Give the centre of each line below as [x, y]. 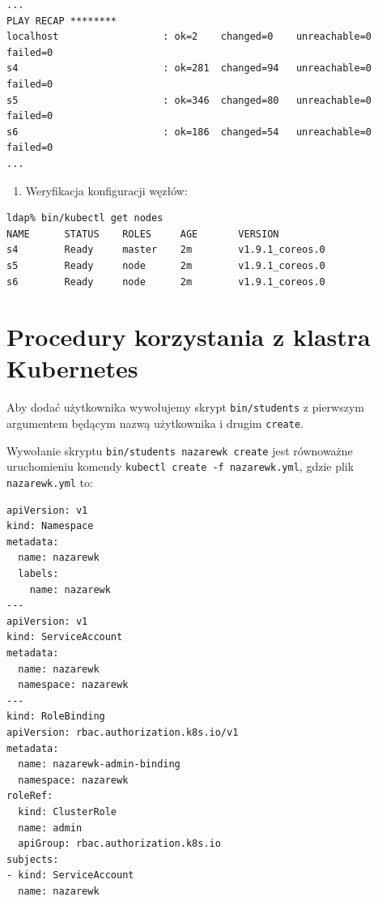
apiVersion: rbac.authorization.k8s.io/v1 [123, 732]
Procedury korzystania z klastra [189, 337]
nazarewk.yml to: [50, 483]
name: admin [50, 828]
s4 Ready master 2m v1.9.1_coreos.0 [166, 250]
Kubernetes [72, 368]
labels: [38, 574]
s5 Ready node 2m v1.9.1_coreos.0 [166, 265]
